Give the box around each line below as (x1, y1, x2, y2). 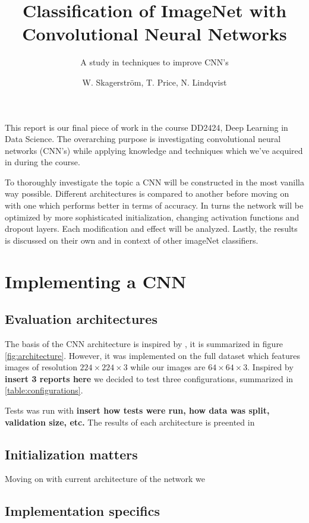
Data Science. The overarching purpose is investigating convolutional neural (5, 133, 281, 145)
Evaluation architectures (5, 310, 157, 328)
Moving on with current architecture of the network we (5, 472, 205, 485)
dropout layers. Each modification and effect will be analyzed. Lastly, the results (5, 222, 298, 235)
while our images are (130, 361, 206, 373)
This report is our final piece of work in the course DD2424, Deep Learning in (5, 121, 288, 133)
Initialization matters (5, 445, 138, 463)
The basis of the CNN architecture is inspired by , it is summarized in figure (5, 338, 283, 350)
